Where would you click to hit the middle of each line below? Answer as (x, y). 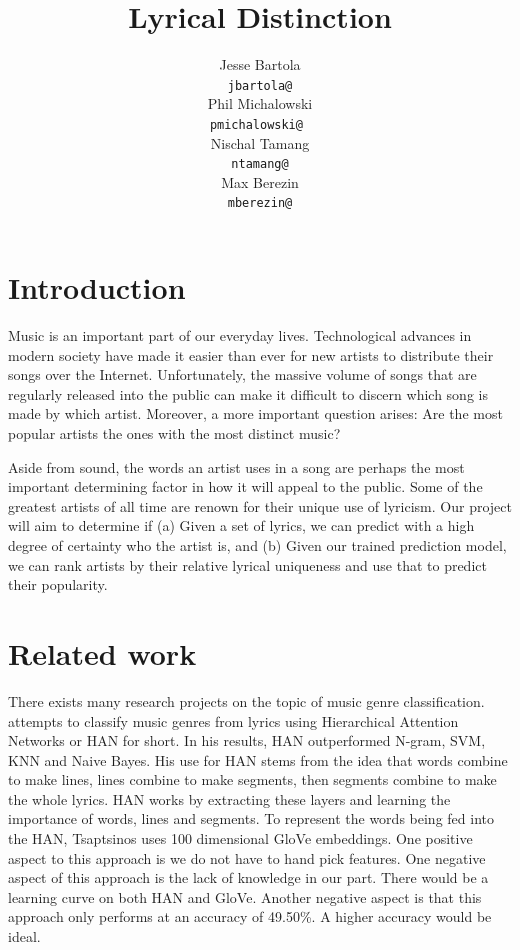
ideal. (24, 936)
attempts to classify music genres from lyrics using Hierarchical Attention (233, 720)
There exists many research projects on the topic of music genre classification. (246, 700)
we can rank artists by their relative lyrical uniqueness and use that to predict (247, 564)
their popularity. (58, 584)
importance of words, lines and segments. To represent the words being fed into (251, 818)
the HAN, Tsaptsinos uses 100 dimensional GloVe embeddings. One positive (240, 838)
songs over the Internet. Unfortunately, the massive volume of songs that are (242, 374)
